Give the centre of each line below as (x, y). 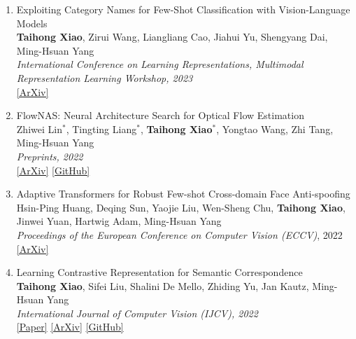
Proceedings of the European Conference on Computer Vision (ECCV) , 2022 (179, 234)
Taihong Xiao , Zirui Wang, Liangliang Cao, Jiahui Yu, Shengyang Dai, (172, 37)
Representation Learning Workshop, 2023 (105, 77)
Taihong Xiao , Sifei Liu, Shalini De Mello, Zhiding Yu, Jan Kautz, (163, 285)
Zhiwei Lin (39, 129)
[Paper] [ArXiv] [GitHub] (70, 327)
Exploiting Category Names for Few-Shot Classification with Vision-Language (183, 9)
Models (32, 23)
